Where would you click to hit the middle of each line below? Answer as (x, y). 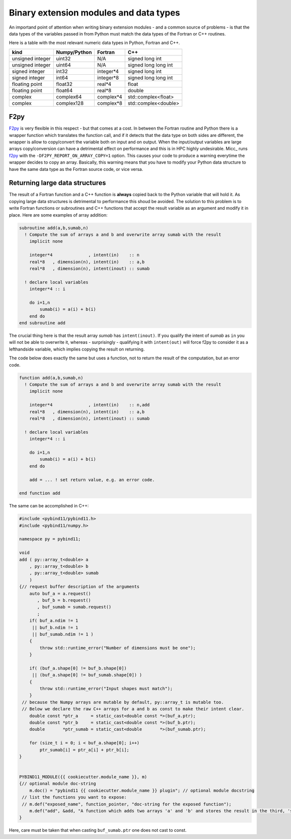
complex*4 (110, 97)
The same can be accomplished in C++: (49, 506)
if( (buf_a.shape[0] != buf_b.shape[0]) (78, 668)
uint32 (63, 58)
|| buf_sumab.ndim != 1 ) (63, 634)
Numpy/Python (74, 52)
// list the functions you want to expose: (74, 797)
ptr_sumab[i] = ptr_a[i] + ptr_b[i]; (84, 750)
